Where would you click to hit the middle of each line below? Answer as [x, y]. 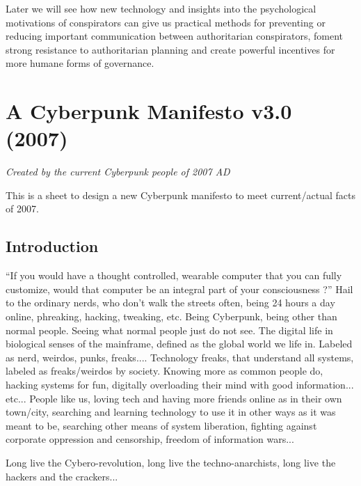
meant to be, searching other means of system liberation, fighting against [161, 425]
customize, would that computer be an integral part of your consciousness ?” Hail [179, 289]
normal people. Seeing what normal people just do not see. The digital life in [169, 330]
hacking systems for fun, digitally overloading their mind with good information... [180, 385]
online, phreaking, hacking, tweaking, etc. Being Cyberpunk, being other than [171, 316]
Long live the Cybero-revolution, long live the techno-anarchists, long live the [171, 462]
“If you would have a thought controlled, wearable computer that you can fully [174, 275]
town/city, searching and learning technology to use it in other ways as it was [171, 412]
